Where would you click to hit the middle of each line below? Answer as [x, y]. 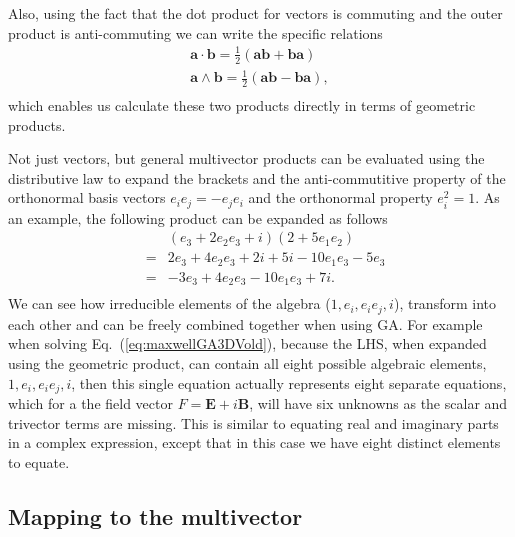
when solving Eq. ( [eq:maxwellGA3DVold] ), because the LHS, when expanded [247, 343]
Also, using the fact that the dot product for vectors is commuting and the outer [255, 13]
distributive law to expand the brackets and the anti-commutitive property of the [257, 177]
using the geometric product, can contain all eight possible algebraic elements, [247, 363]
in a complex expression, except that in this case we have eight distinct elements [254, 442]
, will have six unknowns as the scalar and [378, 403]
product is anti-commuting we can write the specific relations [195, 32]
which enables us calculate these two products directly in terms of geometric [242, 104]
